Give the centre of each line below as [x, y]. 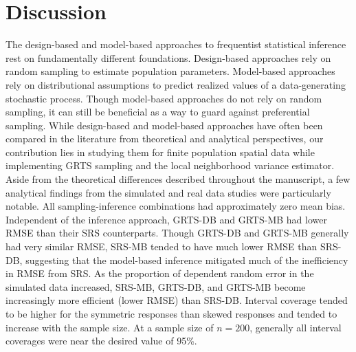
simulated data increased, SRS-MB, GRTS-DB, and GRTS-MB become [156, 286]
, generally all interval [296, 327]
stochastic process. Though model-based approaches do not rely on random [164, 98]
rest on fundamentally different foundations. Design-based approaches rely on [168, 57]
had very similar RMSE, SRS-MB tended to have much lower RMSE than [162, 246]
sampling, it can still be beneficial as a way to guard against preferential [158, 112]
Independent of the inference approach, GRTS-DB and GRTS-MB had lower [166, 219]
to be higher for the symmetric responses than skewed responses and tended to [171, 313]
